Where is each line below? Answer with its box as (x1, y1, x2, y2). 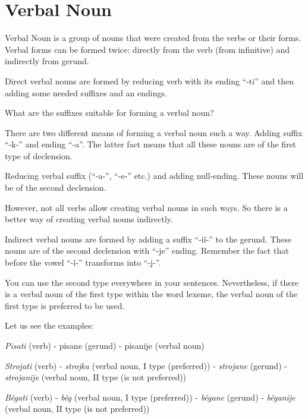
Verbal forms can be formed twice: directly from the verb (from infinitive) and (5, 43, 290, 55)
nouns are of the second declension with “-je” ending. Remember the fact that (5, 244, 289, 257)
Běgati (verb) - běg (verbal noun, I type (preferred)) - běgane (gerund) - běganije (5, 390, 296, 403)
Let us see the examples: (5, 319, 94, 332)
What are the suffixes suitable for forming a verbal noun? (5, 106, 214, 119)
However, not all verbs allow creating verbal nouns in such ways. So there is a (5, 201, 288, 213)
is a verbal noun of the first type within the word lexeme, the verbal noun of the (5, 288, 298, 300)
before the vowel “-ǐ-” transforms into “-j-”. (5, 256, 161, 269)
